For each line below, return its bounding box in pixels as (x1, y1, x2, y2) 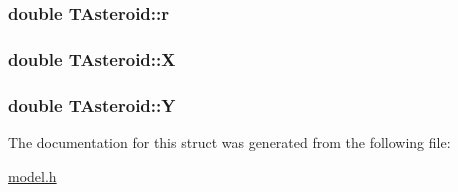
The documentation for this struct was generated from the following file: (8, 131, 451, 152)
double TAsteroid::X (8, 46, 176, 71)
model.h (8, 165, 57, 186)
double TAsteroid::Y (8, 92, 176, 117)
